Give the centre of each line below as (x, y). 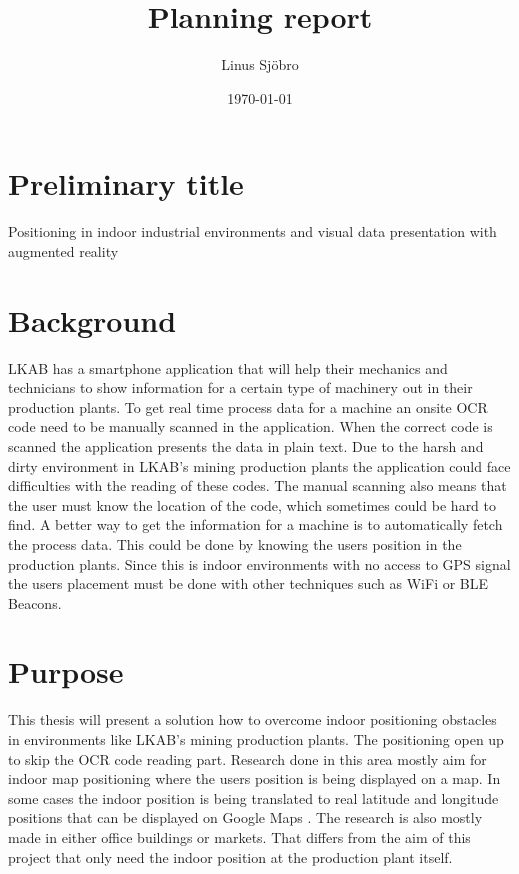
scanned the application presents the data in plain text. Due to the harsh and (246, 445)
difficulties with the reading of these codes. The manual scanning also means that (257, 485)
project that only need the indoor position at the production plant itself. (230, 856)
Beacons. (35, 602)
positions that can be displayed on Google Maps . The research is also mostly (245, 817)
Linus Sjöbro (260, 64)
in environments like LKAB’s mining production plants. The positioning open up (256, 739)
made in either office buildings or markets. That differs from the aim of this (239, 836)
